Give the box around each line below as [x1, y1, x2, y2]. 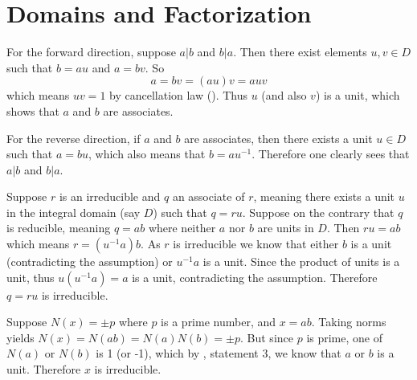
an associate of [172, 188, 245, 205]
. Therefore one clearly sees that [251, 145, 410, 162]
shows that [6, 102, 59, 119]
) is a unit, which [315, 87, 400, 104]
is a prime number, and [161, 313, 276, 330]
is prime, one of [306, 329, 382, 345]
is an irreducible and [59, 188, 161, 205]
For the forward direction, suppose [6, 43, 176, 60]
